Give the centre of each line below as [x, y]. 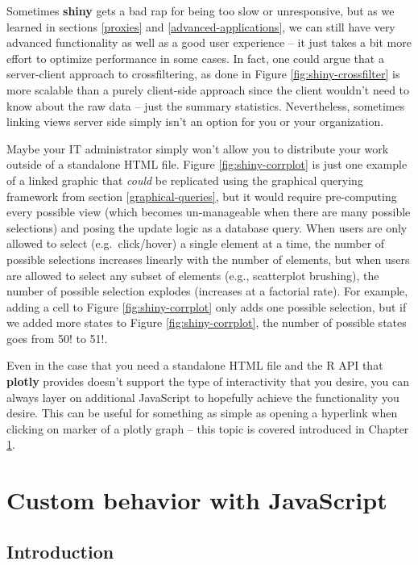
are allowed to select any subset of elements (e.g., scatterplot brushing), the [193, 275]
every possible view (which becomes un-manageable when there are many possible [209, 212]
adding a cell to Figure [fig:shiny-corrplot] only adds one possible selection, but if [207, 306]
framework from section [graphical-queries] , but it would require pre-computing [202, 196]
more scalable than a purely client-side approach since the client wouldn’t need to [208, 89]
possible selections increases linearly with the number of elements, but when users [208, 259]
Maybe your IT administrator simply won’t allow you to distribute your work [198, 148]
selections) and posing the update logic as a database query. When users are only [207, 227]
